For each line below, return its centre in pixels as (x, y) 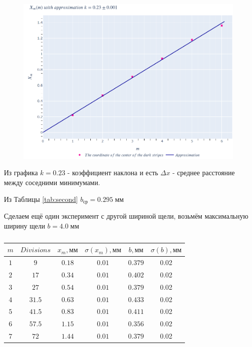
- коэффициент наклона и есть (113, 173)
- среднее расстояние (203, 173)
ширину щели (25, 225)
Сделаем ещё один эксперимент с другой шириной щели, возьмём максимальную (126, 216)
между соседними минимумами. (52, 182)
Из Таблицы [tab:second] (41, 199)
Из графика (21, 173)
